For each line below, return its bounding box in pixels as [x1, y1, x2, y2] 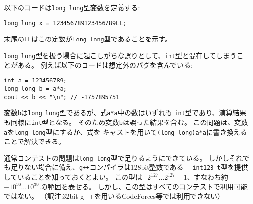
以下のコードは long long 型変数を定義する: [4, 2, 140, 12]
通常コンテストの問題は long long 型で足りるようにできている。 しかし [4, 152, 230, 163]
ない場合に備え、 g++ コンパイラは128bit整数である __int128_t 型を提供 [24, 162, 248, 172]
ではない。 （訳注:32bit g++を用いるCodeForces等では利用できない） [4, 191, 225, 201]
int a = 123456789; [4, 77, 67, 84]
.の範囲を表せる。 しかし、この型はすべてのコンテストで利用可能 [39, 181, 248, 191]
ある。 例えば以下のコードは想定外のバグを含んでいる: [17, 60, 192, 70]
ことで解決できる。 [4, 136, 65, 146]
